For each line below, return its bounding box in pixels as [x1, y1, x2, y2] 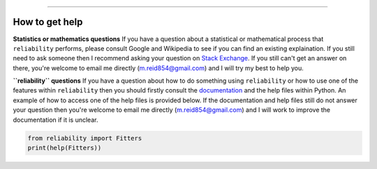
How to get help [13, 16, 83, 28]
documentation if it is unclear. [13, 115, 98, 124]
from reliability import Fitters [27, 134, 142, 142]
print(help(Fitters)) [27, 144, 102, 152]
